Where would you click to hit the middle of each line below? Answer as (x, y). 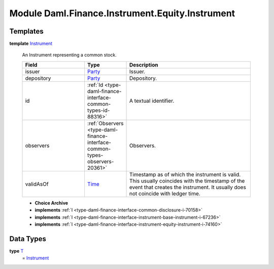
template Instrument (31, 44)
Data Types (28, 239)
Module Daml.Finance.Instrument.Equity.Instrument (122, 13)
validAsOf (37, 184)
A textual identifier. (152, 101)
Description (144, 65)
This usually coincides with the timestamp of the (187, 181)
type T (16, 251)
